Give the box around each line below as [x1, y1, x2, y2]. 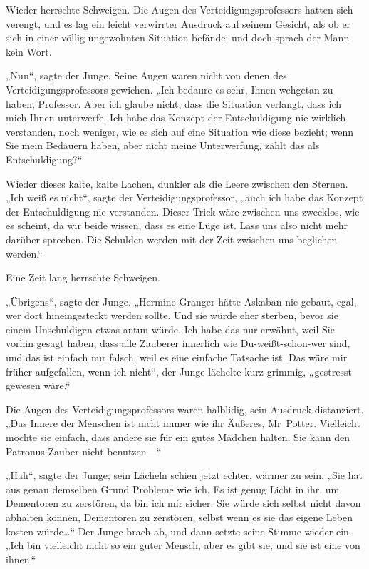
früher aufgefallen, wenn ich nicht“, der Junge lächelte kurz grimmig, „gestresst [6, 363, 352, 378]
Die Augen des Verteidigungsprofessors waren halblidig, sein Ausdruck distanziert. [6, 401, 364, 416]
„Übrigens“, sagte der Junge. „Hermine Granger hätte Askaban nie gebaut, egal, [6, 293, 357, 308]
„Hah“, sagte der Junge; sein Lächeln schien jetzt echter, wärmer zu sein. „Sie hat [6, 468, 363, 483]
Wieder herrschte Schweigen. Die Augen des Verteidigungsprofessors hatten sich [6, 2, 353, 16]
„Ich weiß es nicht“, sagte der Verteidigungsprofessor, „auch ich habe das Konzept [6, 190, 363, 205]
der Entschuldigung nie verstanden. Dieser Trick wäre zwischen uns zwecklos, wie [6, 203, 360, 218]
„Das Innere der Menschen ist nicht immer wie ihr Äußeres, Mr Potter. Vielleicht [6, 416, 360, 430]
